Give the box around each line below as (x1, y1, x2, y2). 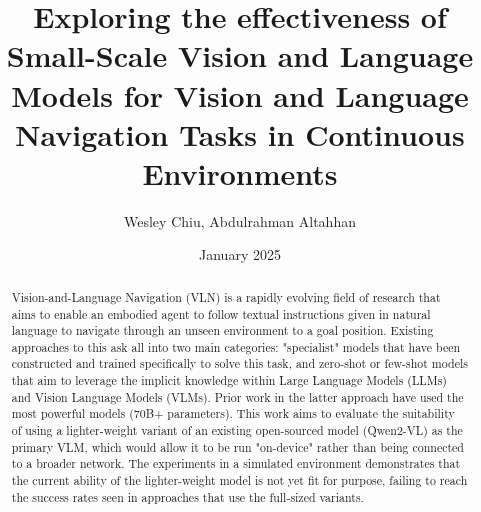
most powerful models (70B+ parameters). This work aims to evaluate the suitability (11, 405, 455, 422)
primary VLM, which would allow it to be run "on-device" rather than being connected (11, 438, 464, 455)
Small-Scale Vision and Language (6, 35, 474, 76)
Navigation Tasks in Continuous (15, 113, 465, 154)
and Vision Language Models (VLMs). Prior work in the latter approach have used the (11, 388, 464, 405)
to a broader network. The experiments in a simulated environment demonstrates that (11, 455, 461, 472)
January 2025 (199, 244, 281, 265)
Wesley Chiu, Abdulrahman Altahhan (124, 210, 356, 231)
